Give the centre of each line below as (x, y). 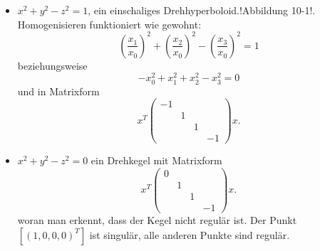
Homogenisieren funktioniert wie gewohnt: (109, 24)
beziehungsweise (52, 65)
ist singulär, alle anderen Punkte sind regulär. (190, 234)
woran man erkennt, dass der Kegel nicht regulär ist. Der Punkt (157, 220)
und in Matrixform (58, 91)
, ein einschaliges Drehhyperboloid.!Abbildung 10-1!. (202, 10)
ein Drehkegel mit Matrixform (156, 160)
